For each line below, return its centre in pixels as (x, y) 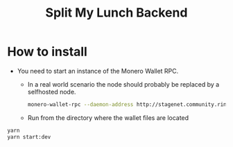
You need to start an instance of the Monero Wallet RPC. (98, 71)
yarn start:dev (29, 137)
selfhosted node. (52, 92)
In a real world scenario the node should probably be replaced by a (123, 84)
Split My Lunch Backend (116, 13)
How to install (48, 52)
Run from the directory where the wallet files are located (108, 118)
